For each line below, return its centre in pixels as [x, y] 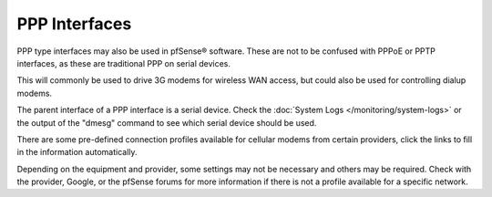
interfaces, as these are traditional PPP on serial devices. [124, 63]
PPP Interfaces [74, 24]
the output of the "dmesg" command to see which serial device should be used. [167, 122]
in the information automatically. [77, 152]
